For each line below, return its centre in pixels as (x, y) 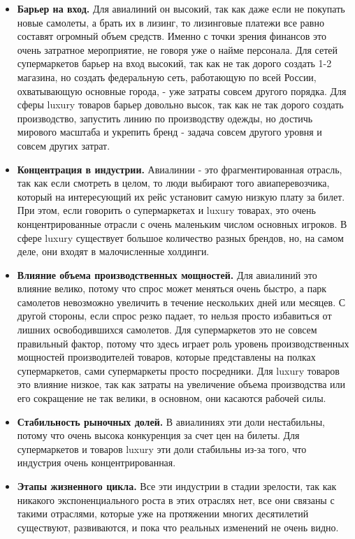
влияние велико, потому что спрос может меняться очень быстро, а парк (172, 288)
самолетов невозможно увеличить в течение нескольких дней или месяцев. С (181, 302)
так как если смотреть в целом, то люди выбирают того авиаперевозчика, (173, 183)
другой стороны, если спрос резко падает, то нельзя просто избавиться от (174, 316)
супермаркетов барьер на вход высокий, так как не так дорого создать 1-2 (174, 63)
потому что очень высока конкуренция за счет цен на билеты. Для (158, 435)
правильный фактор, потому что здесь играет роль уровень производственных (183, 343)
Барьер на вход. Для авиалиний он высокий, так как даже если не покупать (181, 8)
